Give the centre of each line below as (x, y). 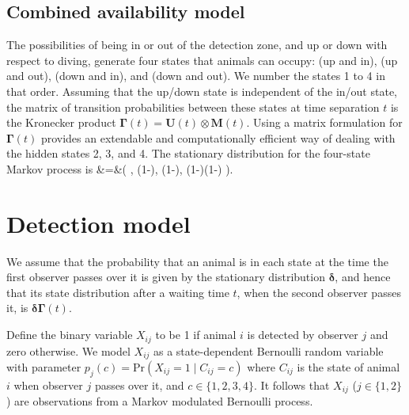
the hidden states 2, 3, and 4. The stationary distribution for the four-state (188, 153)
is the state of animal (348, 366)
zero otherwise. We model (68, 350)
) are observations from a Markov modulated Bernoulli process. (160, 401)
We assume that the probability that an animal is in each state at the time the (197, 261)
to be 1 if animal (196, 335)
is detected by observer (303, 335)
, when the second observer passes (319, 292)
